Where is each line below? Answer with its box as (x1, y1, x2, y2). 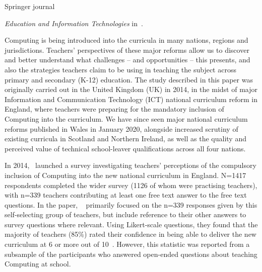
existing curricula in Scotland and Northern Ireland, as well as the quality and (5, 133, 246, 144)
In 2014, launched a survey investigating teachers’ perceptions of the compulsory (5, 160, 256, 170)
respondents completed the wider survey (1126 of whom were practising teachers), (5, 179, 257, 190)
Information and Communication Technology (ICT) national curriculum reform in (5, 94, 257, 104)
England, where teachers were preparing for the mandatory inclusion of (5, 104, 224, 114)
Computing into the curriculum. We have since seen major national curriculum (5, 113, 248, 124)
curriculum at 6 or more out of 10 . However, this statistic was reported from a (5, 239, 250, 249)
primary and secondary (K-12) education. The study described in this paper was (5, 74, 253, 84)
